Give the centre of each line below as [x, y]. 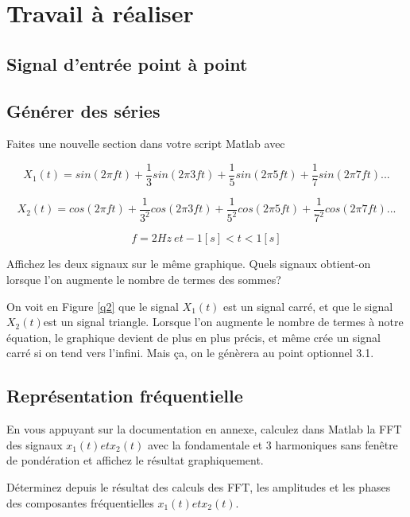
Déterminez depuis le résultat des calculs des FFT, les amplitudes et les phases [199, 486]
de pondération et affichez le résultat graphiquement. [135, 460]
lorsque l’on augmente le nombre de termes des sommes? [144, 280]
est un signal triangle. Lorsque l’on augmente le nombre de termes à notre [223, 322]
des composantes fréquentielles [80, 502]
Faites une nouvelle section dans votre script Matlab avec [146, 144]
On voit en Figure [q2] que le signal [93, 306]
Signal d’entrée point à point [127, 63]
